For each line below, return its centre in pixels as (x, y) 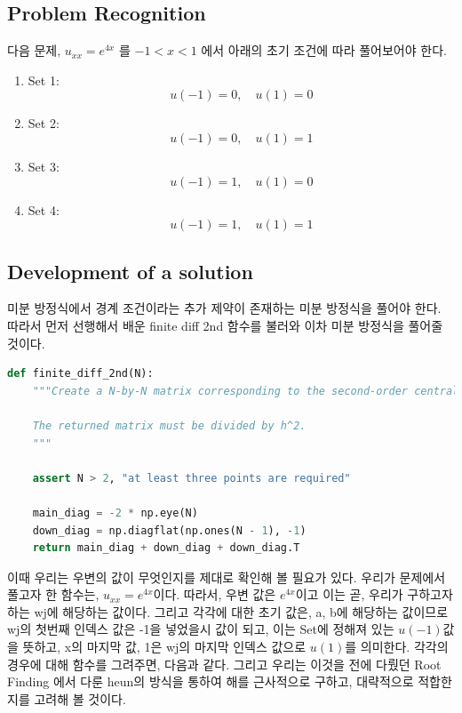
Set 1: (44, 80)
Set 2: (44, 123)
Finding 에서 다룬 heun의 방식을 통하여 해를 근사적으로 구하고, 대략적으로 (211, 681)
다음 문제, (34, 50)
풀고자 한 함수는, (53, 594)
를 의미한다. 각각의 (397, 647)
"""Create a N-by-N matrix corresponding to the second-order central (246, 391)
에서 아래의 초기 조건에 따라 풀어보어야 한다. (324, 50)
